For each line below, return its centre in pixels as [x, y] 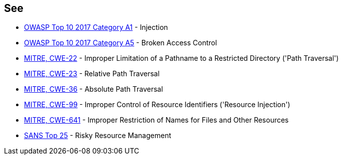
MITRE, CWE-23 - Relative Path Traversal [92, 74]
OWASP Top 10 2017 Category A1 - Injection [96, 27]
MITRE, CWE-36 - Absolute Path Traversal [93, 89]
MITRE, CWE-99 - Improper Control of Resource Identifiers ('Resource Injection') [157, 105]
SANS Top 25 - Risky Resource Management [98, 136]
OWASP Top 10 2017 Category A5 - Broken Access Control [120, 43]
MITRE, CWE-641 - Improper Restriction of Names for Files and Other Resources [156, 120]
